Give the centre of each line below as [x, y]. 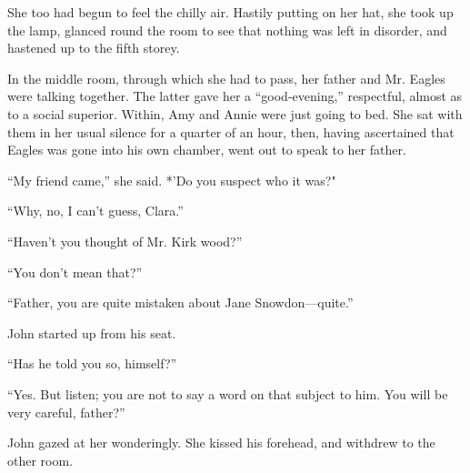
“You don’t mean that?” [75, 272]
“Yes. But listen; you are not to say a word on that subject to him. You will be [228, 393]
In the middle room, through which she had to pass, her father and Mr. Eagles [226, 78]
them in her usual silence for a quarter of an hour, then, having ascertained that [231, 131]
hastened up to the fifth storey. [94, 48]
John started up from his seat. [92, 332]
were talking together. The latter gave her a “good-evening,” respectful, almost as [235, 96]
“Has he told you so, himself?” [92, 363]
